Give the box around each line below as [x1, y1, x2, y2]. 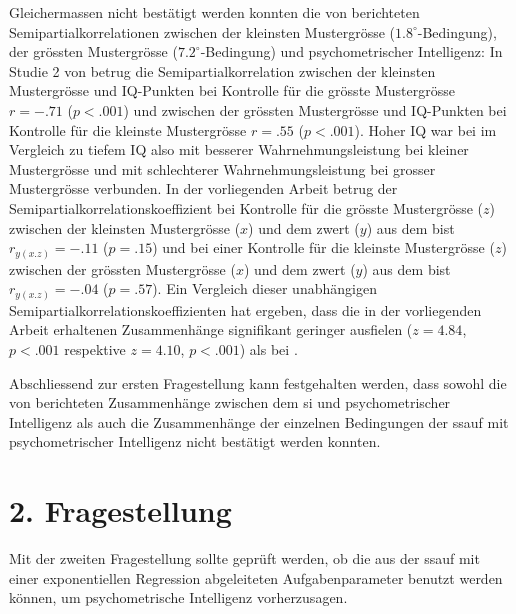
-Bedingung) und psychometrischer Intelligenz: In [200, 41, 503, 62]
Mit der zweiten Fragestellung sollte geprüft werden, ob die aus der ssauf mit [9, 548, 480, 569]
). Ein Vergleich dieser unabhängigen [152, 278, 377, 299]
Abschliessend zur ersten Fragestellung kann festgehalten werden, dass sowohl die [9, 372, 507, 393]
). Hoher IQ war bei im [354, 119, 497, 140]
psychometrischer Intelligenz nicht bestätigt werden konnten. [9, 431, 381, 452]
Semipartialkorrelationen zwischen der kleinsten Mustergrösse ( [9, 21, 396, 42]
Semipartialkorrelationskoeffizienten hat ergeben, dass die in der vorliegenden [9, 299, 482, 320]
